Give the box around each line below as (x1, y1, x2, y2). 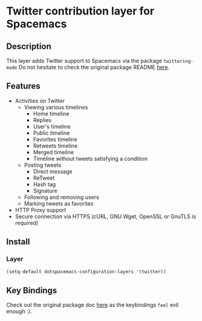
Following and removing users (24, 193, 100, 201)
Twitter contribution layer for (6, 4, 155, 18)
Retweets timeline (33, 142, 78, 149)
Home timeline (33, 110, 70, 117)
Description (6, 41, 51, 51)
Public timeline (33, 129, 70, 137)
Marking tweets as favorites (24, 199, 94, 207)
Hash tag (33, 180, 56, 188)
